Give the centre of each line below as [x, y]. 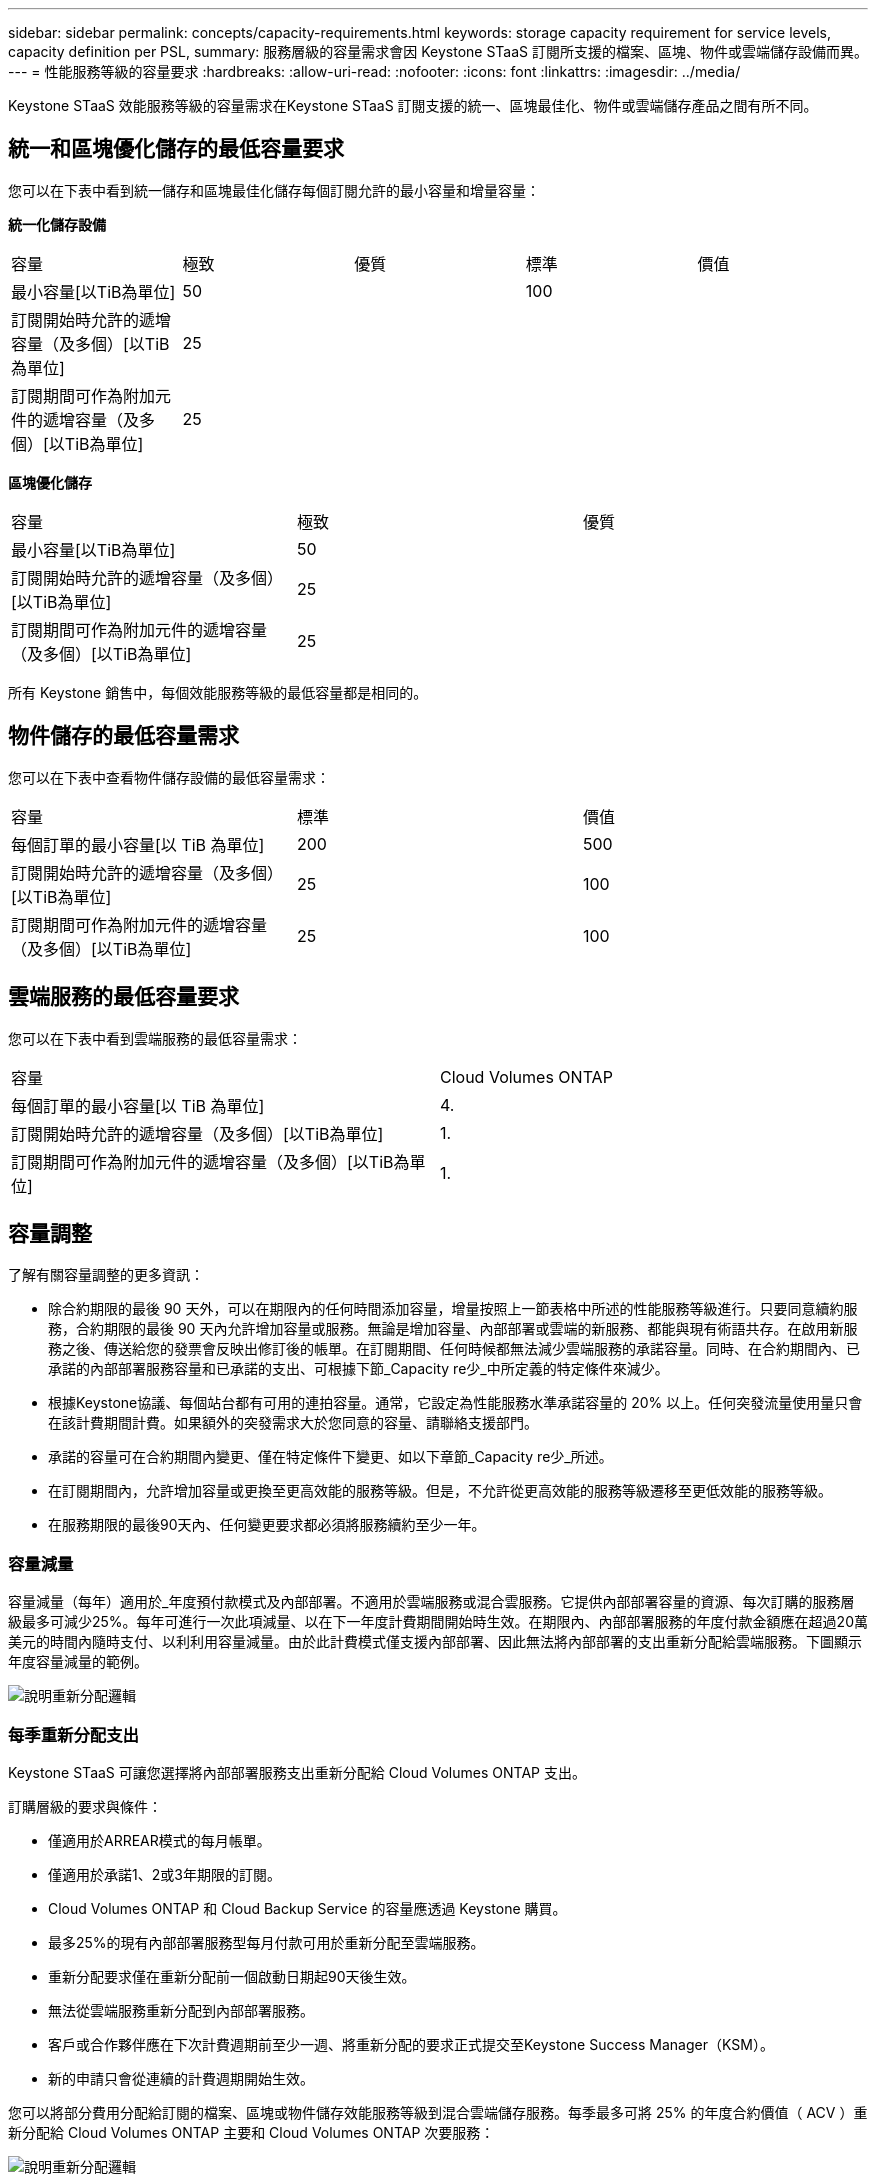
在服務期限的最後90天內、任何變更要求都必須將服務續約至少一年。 [267, 1525]
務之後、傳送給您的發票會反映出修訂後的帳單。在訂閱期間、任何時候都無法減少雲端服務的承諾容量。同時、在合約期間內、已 [454, 1349]
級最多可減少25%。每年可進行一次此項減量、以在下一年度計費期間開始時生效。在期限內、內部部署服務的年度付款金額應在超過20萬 [438, 1622]
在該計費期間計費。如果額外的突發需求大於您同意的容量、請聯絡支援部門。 [293, 1423]
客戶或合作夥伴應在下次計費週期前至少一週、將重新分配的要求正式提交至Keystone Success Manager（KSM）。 [411, 2044]
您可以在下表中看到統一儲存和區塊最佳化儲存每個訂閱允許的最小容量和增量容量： [274, 190]
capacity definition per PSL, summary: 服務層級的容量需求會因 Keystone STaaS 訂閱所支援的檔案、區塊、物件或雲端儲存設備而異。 [438, 51]
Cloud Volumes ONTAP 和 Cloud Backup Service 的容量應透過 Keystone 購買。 [307, 1908]
